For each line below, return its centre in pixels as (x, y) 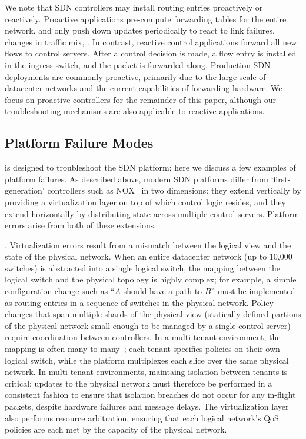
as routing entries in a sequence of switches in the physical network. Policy (139, 302)
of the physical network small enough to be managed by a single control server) (148, 325)
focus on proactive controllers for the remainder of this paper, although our (141, 99)
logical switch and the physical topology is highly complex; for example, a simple (151, 279)
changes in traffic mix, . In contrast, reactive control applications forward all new (151, 41)
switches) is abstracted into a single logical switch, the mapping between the (142, 267)
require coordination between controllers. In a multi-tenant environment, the (143, 337)
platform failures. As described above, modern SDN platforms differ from (137, 179)
